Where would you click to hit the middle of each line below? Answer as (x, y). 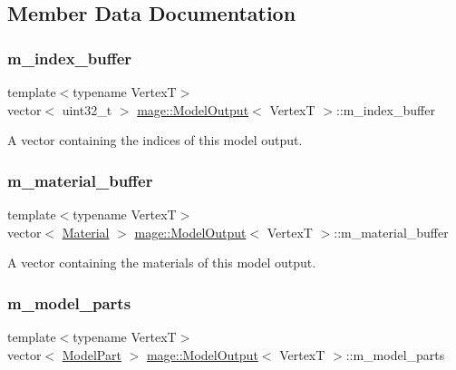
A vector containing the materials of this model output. (162, 263)
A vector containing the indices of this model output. (155, 140)
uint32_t (87, 109)
